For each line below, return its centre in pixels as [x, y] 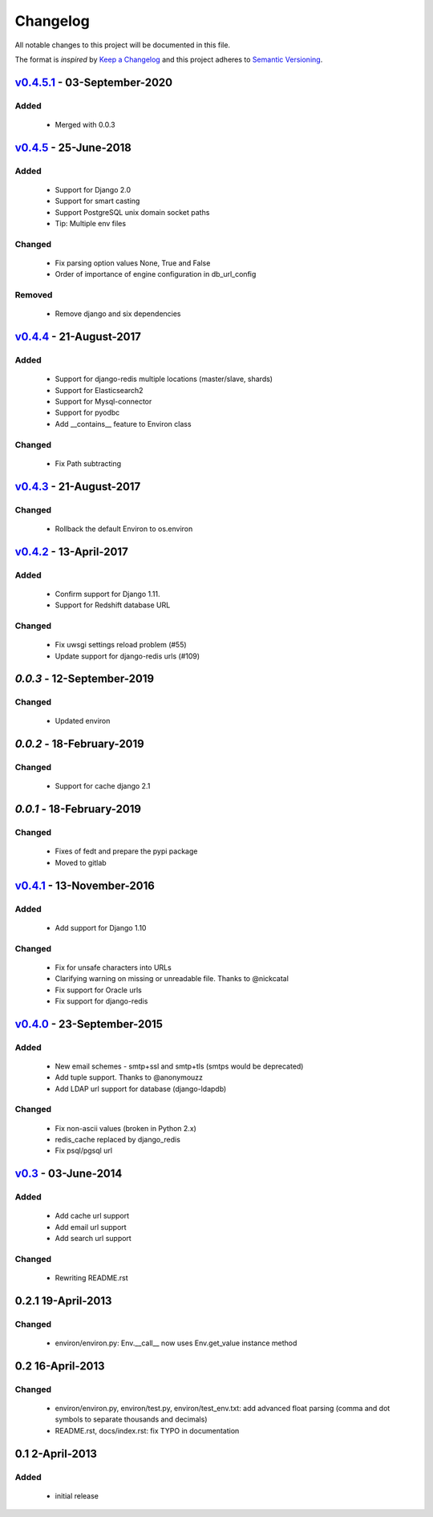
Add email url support [91, 1227]
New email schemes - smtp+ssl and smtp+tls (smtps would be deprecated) [179, 1066]
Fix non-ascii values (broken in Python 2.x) [125, 1128]
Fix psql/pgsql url [83, 1150]
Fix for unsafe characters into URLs [113, 967]
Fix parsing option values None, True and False [133, 263]
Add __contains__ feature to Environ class [123, 424]
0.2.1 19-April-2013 [63, 1301]
